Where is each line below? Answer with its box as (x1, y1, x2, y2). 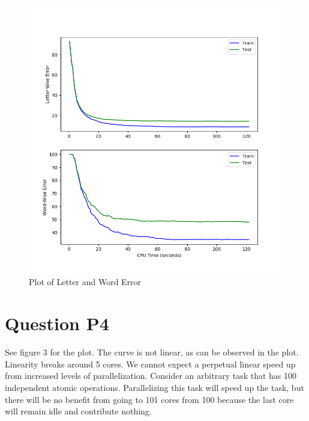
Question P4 (5, 311, 109, 336)
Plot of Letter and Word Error (29, 275, 142, 288)
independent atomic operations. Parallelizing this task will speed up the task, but (5, 381, 304, 393)
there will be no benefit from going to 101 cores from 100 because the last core (5, 393, 294, 405)
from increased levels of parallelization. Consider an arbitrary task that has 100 (5, 369, 297, 382)
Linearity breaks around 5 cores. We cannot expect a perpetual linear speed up (5, 357, 296, 370)
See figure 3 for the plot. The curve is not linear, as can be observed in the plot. (5, 346, 299, 358)
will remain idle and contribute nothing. (5, 405, 152, 417)
